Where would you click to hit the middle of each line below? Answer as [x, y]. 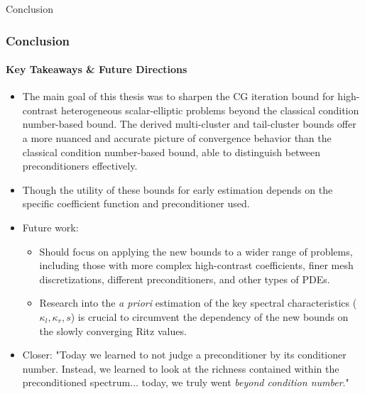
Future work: [50, 227]
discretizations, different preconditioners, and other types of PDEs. [185, 279]
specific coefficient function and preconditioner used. [136, 203]
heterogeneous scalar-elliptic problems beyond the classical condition [210, 110]
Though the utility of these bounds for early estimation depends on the [178, 189]
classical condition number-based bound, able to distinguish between [171, 152]
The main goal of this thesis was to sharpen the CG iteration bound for [178, 96]
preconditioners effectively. [80, 166]
